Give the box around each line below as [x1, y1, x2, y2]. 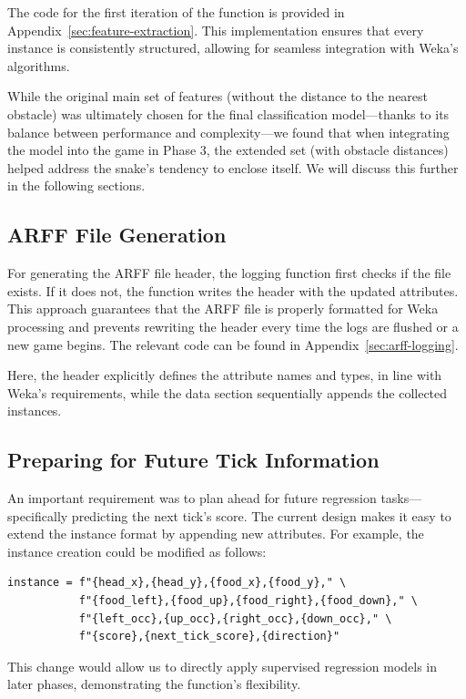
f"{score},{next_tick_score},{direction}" [78, 630, 340, 643]
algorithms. [7, 56, 70, 75]
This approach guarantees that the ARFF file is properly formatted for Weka [7, 299, 439, 318]
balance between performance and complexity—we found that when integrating [7, 122, 450, 141]
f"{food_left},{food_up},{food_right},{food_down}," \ [78, 594, 419, 608]
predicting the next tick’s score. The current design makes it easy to [71, 506, 451, 525]
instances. [7, 401, 62, 420]
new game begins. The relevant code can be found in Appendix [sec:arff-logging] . [7, 334, 459, 354]
